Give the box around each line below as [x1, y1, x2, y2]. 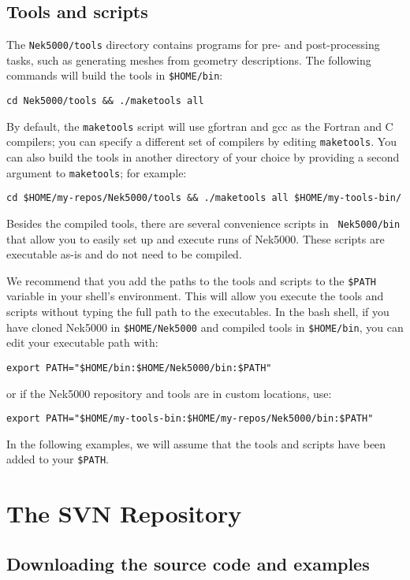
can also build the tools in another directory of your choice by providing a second [6, 149, 400, 165]
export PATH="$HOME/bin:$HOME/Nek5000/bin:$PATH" [6, 362, 272, 374]
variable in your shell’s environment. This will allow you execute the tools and [6, 288, 384, 304]
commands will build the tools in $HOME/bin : [6, 67, 223, 84]
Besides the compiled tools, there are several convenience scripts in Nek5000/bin [6, 214, 401, 231]
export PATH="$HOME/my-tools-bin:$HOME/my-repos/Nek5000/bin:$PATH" [6, 413, 374, 425]
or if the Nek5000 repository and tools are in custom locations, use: [6, 385, 332, 401]
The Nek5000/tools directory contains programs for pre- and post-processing [6, 36, 380, 53]
